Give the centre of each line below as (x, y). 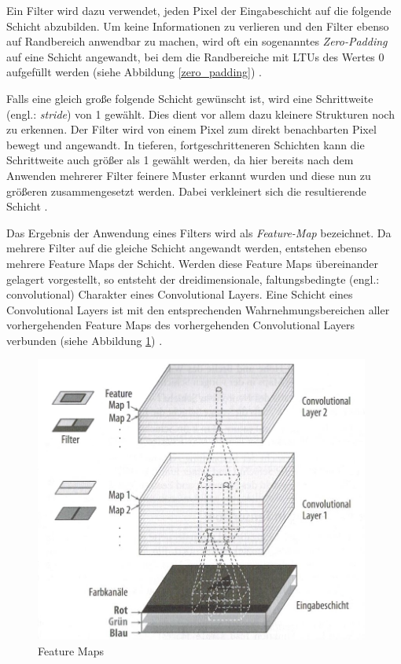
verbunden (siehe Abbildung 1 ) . (85, 340)
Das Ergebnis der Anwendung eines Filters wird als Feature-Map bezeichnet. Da (199, 232)
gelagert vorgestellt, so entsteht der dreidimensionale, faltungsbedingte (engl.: (193, 279)
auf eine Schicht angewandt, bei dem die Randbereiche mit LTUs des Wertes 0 (195, 56)
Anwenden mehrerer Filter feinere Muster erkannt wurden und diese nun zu (189, 175)
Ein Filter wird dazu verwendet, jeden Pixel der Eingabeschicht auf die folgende (199, 10)
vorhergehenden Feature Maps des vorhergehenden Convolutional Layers (181, 325)
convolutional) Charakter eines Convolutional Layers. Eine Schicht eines (180, 294)
